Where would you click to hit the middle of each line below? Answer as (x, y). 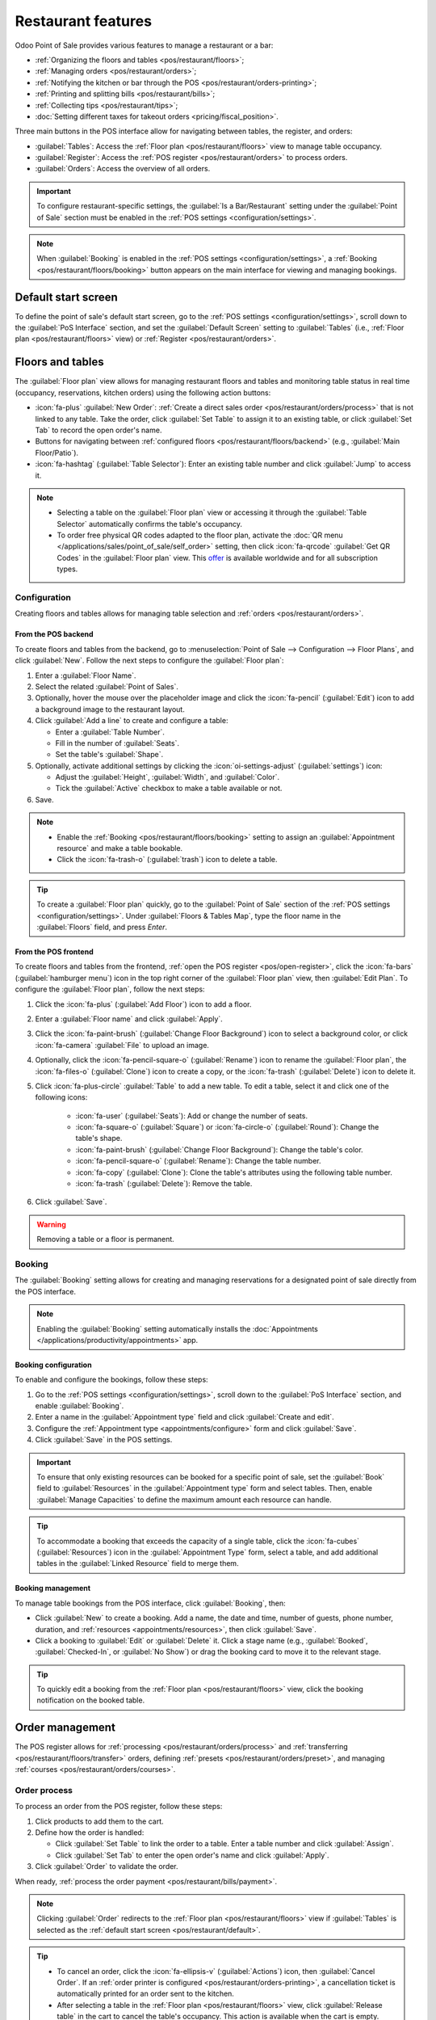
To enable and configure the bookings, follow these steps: (112, 1380)
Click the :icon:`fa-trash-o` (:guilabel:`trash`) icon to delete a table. (167, 860)
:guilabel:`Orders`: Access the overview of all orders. (123, 169)
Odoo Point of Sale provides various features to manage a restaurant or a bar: (144, 45)
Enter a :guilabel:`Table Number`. (110, 732)
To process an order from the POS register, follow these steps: (119, 1807)
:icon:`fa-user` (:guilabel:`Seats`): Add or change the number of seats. (192, 1116)
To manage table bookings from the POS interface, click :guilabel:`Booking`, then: (150, 1603)
